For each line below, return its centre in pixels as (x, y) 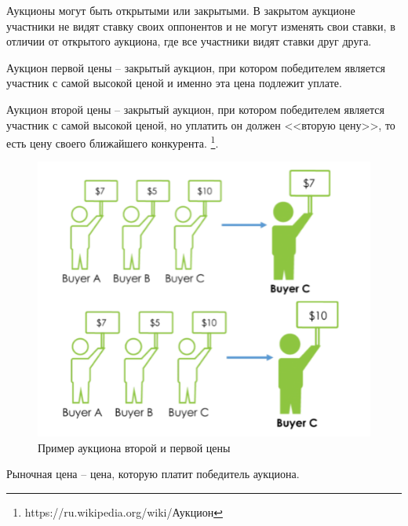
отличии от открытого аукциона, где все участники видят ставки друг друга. (189, 41)
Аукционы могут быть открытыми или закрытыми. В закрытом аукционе (181, 10)
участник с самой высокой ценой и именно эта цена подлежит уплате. (174, 83)
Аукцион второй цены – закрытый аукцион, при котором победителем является (195, 109)
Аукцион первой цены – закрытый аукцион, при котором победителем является (196, 67)
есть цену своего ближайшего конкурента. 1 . (113, 142)
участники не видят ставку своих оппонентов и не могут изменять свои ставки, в (201, 26)
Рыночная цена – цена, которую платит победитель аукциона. (153, 474)
